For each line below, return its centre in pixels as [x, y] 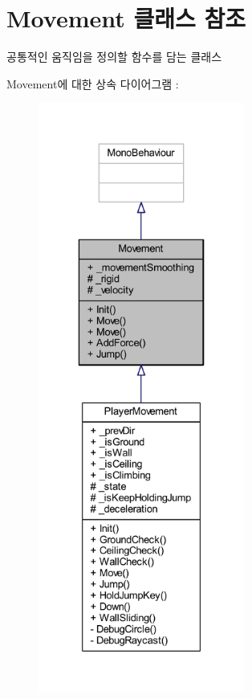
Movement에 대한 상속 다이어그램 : [93, 83]
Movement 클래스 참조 [126, 18]
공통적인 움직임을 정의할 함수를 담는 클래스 [114, 57]
